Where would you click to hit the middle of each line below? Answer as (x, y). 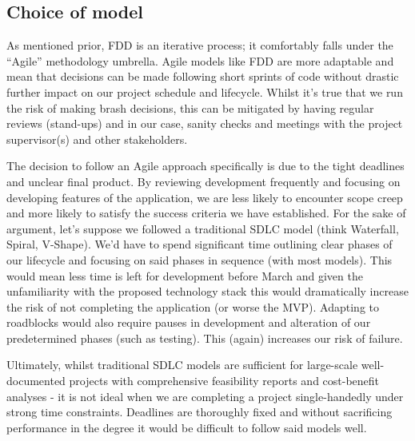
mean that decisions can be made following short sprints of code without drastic (203, 76)
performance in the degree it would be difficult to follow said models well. (187, 427)
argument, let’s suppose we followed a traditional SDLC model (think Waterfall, (203, 228)
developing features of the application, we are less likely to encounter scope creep (205, 197)
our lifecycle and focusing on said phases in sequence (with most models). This (200, 259)
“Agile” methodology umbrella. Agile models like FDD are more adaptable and (200, 60)
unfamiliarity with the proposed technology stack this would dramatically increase (207, 291)
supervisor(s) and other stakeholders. (97, 139)
